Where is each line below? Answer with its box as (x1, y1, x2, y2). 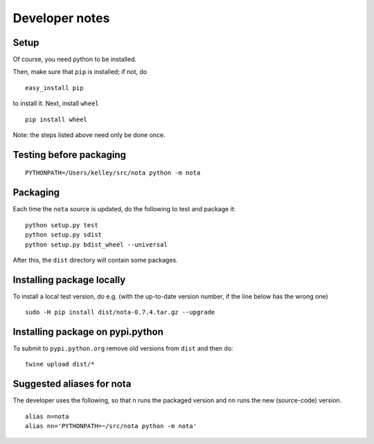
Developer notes (12, 10, 110, 26)
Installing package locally (12, 274, 126, 285)
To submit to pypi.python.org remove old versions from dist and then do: (12, 344, 233, 353)
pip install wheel (25, 115, 88, 123)
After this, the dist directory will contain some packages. (12, 256, 178, 264)
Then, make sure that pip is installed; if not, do (12, 68, 148, 76)
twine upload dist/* (25, 360, 95, 368)
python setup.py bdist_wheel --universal (25, 240, 168, 249)
